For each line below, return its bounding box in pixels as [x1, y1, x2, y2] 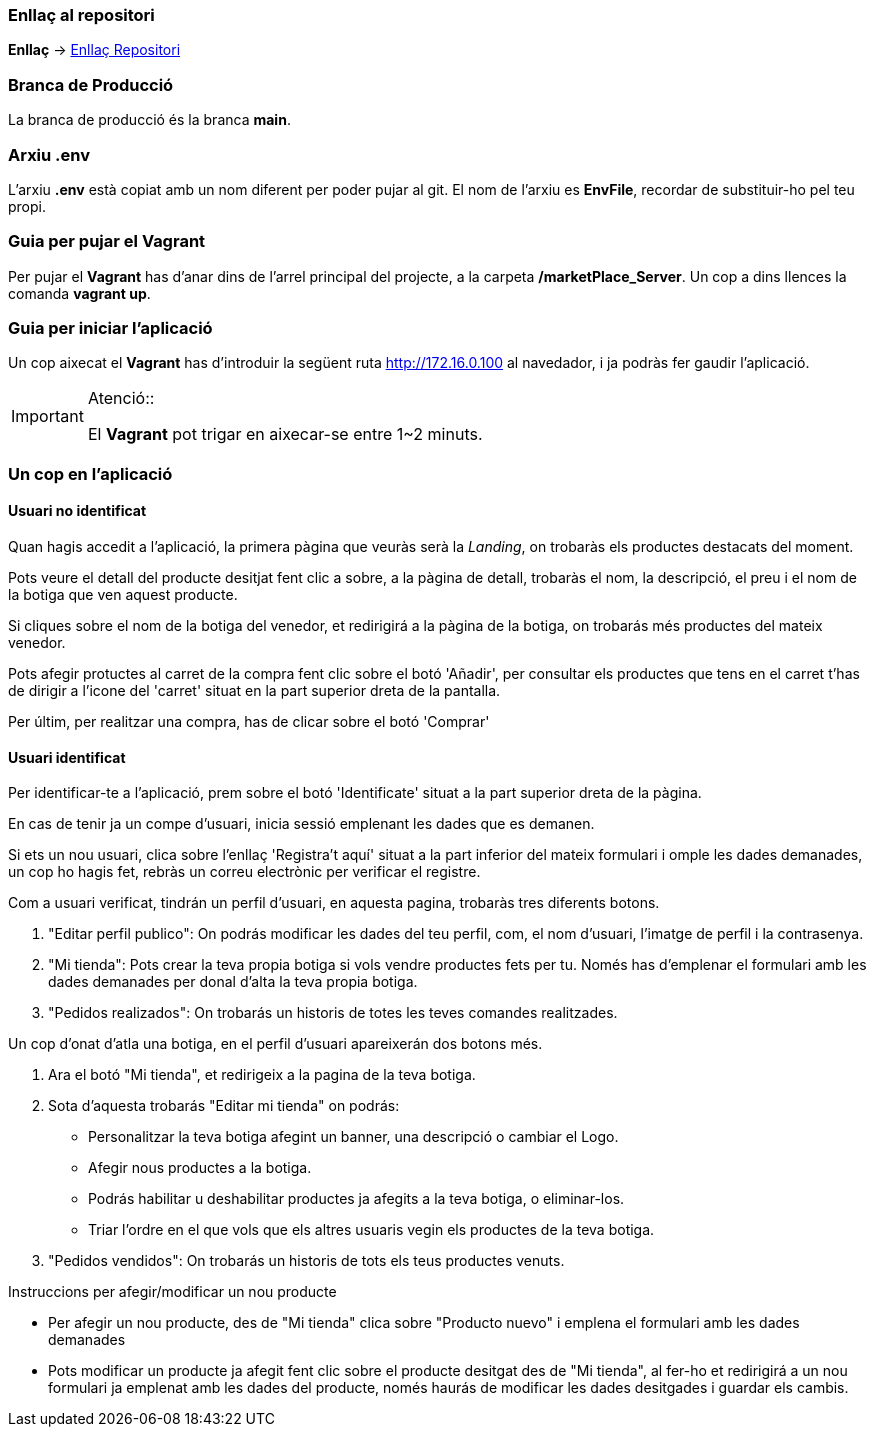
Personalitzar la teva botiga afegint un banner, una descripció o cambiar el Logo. [88, 1128, 619, 1146]
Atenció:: [87, 388, 155, 409]
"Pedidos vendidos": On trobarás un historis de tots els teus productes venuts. [48, 1252, 565, 1270]
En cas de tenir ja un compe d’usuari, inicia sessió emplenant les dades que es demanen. [8, 815, 595, 833]
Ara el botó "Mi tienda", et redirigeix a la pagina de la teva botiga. [48, 1066, 476, 1084]
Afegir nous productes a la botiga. [88, 1159, 312, 1177]
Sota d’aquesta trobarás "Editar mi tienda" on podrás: [48, 1097, 400, 1115]
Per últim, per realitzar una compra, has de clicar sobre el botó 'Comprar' [8, 712, 490, 730]
